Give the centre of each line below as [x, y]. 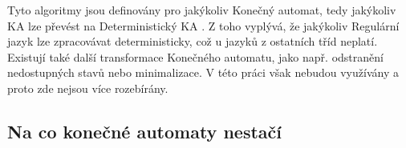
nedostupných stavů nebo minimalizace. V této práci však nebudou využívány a [203, 72]
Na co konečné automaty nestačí [144, 131]
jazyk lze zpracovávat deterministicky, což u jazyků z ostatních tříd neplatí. [193, 41]
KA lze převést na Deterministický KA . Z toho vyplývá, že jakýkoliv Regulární [203, 25]
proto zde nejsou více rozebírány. [88, 88]
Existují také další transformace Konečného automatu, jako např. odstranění [195, 56]
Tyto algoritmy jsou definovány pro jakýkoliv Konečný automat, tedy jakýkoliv [202, 10]
